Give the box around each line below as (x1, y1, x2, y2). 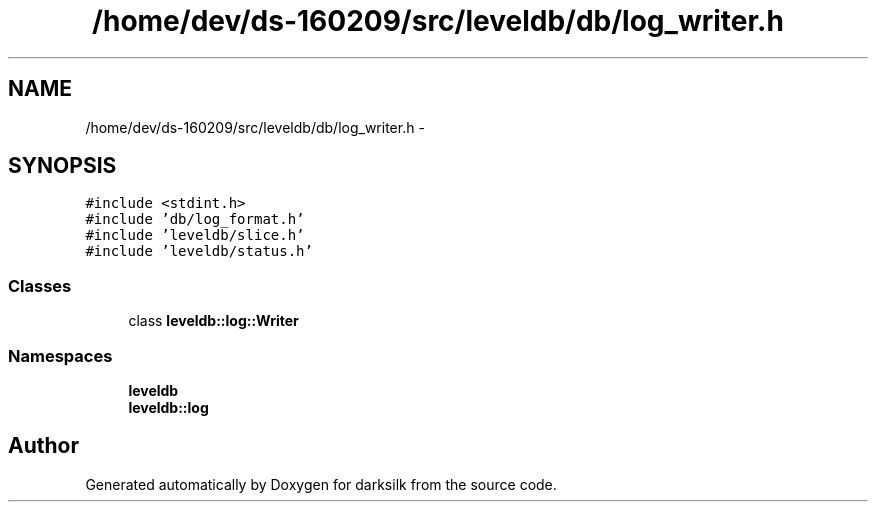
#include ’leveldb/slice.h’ (85, 227, 305, 244)
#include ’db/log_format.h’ (85, 211, 305, 228)
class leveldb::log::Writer (128, 312, 299, 330)
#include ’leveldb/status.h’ (85, 243, 313, 260)
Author (8, 433, 79, 459)
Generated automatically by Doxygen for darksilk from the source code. (85, 475, 557, 493)
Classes (8, 275, 72, 296)
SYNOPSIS (8, 153, 117, 179)
